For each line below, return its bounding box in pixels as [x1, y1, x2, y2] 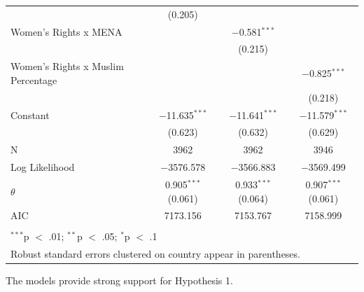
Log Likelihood [10, 160, 75, 174]
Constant [10, 107, 50, 122]
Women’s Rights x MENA [10, 24, 122, 39]
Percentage [10, 72, 57, 87]
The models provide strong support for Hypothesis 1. [6, 273, 233, 288]
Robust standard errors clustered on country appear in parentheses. [10, 246, 300, 261]
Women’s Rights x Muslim [10, 59, 124, 74]
